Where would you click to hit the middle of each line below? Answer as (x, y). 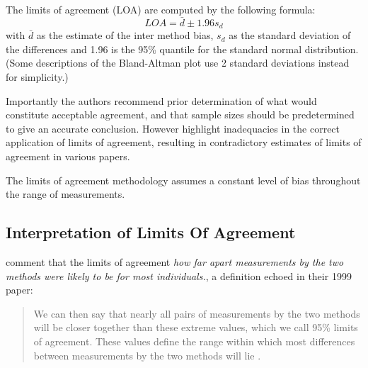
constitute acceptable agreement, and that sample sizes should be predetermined (180, 115)
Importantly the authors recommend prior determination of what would (161, 100)
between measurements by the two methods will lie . (147, 355)
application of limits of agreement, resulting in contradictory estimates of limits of (184, 142)
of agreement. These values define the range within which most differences (194, 341)
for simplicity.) (37, 77)
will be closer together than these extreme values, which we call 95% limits (196, 327)
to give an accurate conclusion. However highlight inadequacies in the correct (173, 128)
